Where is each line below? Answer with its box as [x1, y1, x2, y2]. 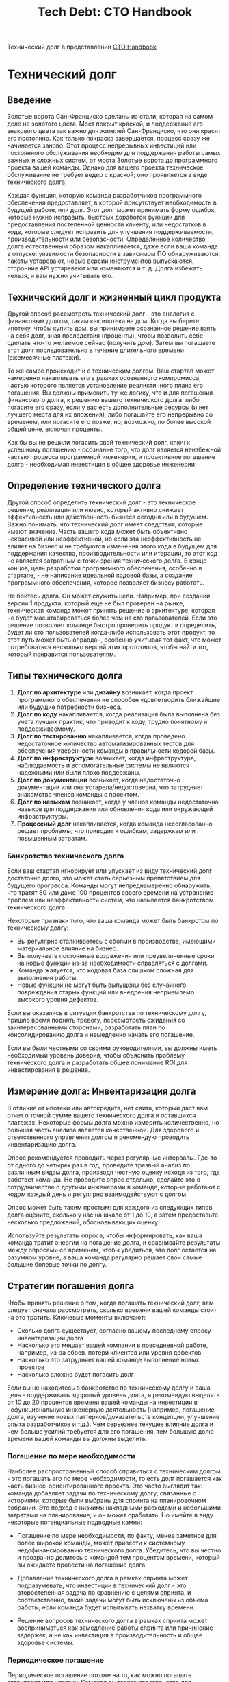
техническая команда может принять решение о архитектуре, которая [7, 606, 215, 614]
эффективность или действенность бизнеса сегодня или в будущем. [7, 513, 208, 521]
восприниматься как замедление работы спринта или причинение [16, 1624, 213, 1632]
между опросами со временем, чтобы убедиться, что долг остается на [7, 1246, 217, 1254]
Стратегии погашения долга [7, 1281, 135, 1292]
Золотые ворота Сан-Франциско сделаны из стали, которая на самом [7, 113, 213, 121]
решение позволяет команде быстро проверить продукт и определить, [7, 620, 217, 629]
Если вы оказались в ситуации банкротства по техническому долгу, [7, 1008, 207, 1016]
